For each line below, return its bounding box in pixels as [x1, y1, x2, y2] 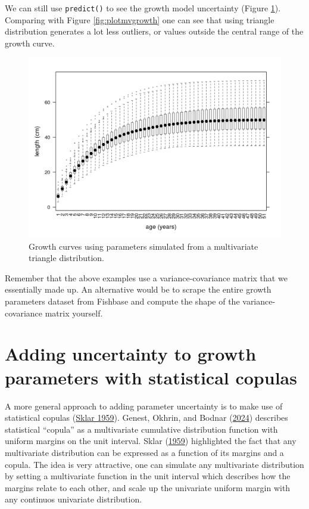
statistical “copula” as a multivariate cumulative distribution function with [5, 423, 278, 435]
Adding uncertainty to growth [5, 342, 257, 366]
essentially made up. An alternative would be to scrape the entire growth [5, 283, 271, 296]
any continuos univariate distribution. [5, 493, 142, 505]
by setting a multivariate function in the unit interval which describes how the [5, 470, 291, 482]
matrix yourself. [45, 306, 103, 319]
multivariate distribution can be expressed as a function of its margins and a [5, 446, 284, 458]
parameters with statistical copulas [5, 365, 297, 389]
